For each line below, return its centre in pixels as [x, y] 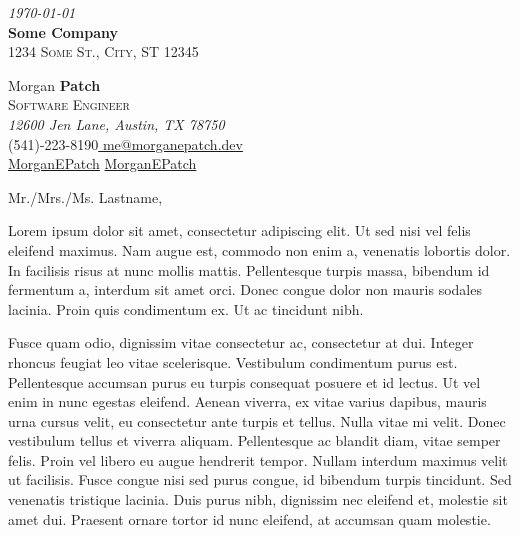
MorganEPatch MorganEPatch [102, 163]
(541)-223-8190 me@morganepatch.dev [125, 143]
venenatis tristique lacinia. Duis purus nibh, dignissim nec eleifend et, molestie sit [258, 499]
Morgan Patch [54, 84]
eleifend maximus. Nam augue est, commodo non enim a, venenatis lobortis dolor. [259, 249]
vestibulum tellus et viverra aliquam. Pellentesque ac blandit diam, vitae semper [254, 440]
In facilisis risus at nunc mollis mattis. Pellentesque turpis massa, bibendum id [249, 269]
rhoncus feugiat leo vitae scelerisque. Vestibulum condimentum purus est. [233, 361]
